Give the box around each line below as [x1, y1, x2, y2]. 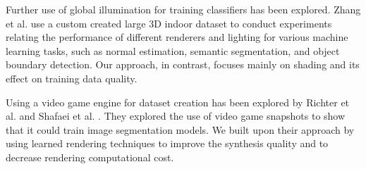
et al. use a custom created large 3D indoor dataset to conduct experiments [6, 15, 332, 30]
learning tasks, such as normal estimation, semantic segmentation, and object [6, 43, 340, 58]
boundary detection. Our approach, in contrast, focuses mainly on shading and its [6, 57, 360, 72]
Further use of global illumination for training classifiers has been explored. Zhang [6, 2, 361, 16]
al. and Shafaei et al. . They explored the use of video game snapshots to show [6, 108, 346, 123]
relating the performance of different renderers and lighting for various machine [6, 30, 348, 44]
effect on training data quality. [6, 70, 138, 85]
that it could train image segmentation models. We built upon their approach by [6, 122, 355, 137]
